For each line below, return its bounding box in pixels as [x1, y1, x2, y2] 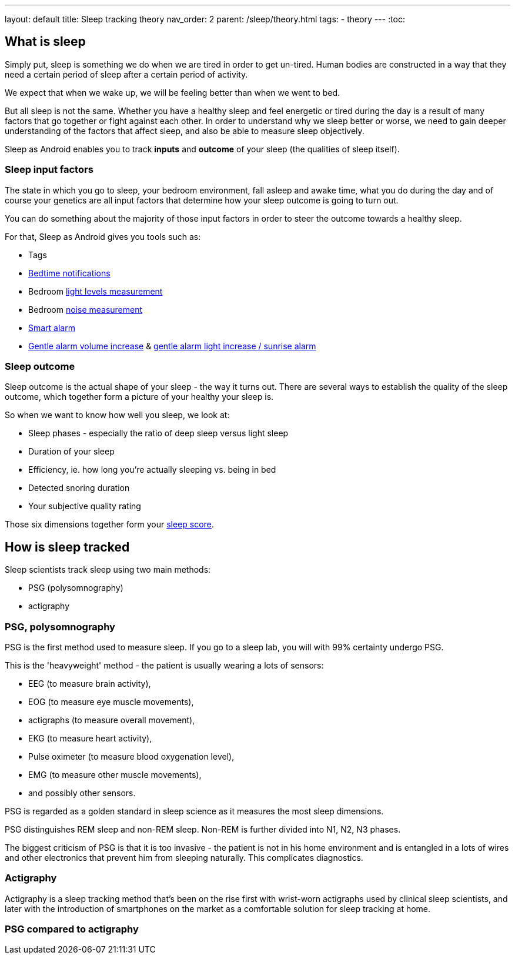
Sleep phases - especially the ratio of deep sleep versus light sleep [28, 428, 289, 439]
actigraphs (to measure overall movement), [28, 714, 195, 725]
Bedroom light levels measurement [28, 286, 163, 296]
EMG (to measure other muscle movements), [28, 769, 202, 780]
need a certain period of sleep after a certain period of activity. [5, 69, 248, 79]
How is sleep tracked [5, 539, 130, 554]
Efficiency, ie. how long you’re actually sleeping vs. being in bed [28, 465, 276, 475]
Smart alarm [28, 322, 75, 333]
